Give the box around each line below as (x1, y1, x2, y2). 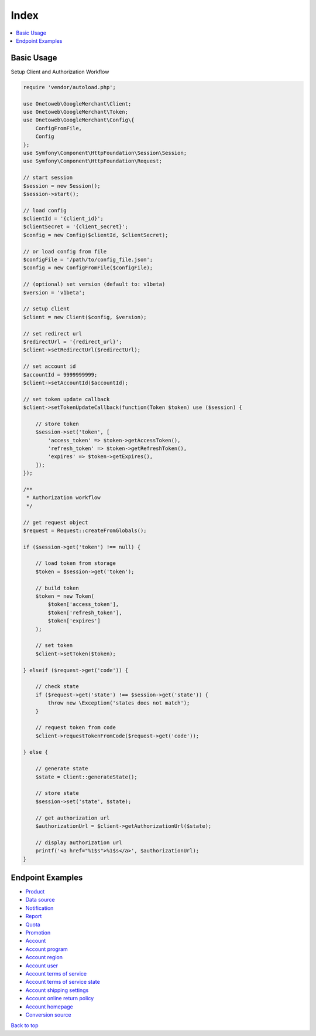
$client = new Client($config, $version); (23, 314, 147, 320)
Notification (25, 904, 54, 912)
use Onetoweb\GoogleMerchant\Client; (23, 100, 132, 107)
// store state (35, 790, 79, 797)
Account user (25, 962, 59, 969)
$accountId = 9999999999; (23, 371, 98, 378)
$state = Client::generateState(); (35, 773, 138, 780)
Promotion (25, 929, 51, 936)
